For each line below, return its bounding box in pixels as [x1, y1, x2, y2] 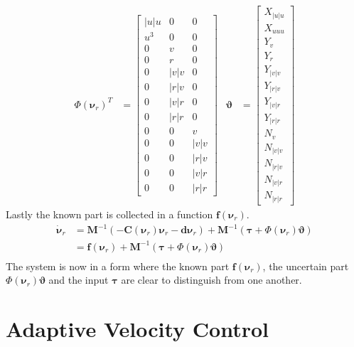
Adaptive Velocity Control [6, 314, 269, 343]
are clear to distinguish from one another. [121, 272, 302, 287]
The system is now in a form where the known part [6, 258, 230, 273]
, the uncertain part [262, 258, 349, 273]
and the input [48, 272, 109, 287]
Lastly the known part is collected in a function [6, 206, 213, 221]
